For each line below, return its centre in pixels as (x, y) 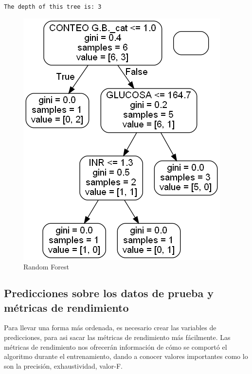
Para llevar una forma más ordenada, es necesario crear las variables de (110, 328)
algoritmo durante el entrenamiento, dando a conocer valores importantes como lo (126, 356)
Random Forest (46, 267)
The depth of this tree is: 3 (53, 7)
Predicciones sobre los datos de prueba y (109, 293)
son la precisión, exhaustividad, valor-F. (63, 365)
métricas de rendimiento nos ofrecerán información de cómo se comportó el (116, 347)
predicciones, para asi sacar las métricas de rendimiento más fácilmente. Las (117, 337)
